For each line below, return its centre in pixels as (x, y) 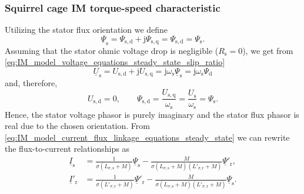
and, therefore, (31, 83)
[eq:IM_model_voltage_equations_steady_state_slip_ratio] (115, 62)
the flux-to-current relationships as (67, 149)
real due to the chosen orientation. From (77, 126)
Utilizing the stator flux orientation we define (86, 30)
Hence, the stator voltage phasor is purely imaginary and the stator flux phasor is (152, 114)
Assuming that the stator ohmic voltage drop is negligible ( (112, 50)
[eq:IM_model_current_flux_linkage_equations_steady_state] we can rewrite (147, 137)
